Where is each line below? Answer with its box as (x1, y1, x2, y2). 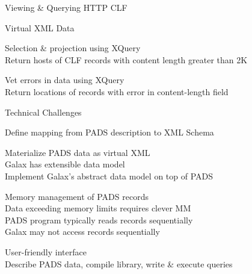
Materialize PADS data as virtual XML (5, 146, 150, 158)
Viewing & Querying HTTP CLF (5, 1, 128, 13)
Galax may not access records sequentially (5, 225, 160, 238)
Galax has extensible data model (5, 158, 125, 170)
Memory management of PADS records (5, 190, 149, 202)
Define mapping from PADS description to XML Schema (5, 126, 214, 139)
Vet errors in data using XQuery (5, 73, 124, 86)
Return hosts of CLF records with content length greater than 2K (5, 53, 248, 66)
